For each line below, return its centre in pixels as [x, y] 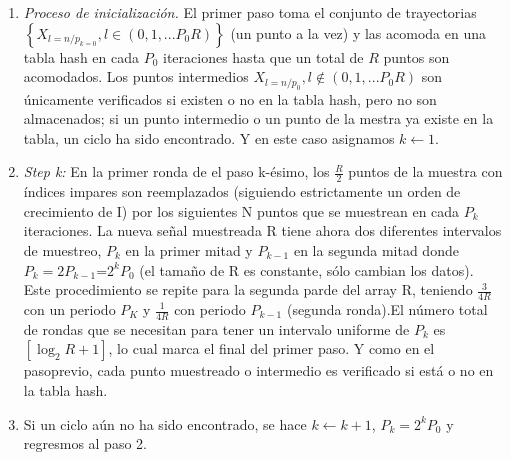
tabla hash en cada [81, 56]
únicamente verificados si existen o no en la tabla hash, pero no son [230, 98]
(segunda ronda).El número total [387, 309]
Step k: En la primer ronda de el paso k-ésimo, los [176, 171]
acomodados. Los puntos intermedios [136, 76]
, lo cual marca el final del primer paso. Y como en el [271, 348]
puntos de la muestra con [425, 171]
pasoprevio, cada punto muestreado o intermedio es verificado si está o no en [258, 370]
